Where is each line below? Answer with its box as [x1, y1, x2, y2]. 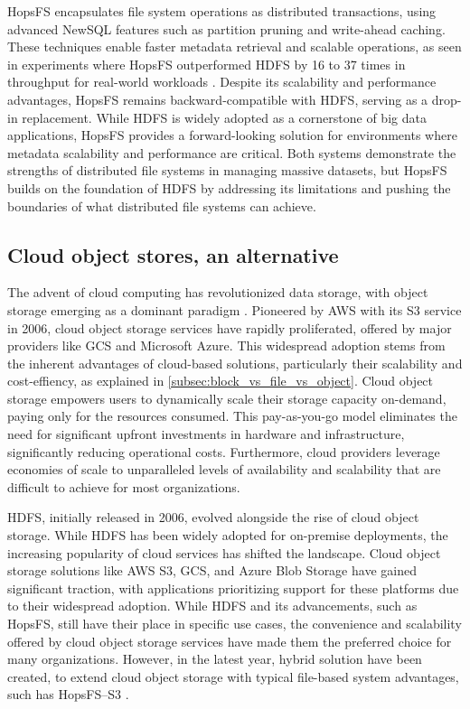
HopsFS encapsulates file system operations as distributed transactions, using [7, 2, 437, 20]
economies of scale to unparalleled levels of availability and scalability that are [7, 460, 441, 479]
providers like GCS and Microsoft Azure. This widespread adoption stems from [7, 336, 446, 355]
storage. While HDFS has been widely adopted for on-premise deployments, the [7, 526, 448, 545]
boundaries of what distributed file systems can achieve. [7, 196, 316, 215]
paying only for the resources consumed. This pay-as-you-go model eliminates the [7, 406, 457, 425]
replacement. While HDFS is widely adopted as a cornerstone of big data [22, 107, 427, 126]
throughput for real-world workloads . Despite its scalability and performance [7, 72, 437, 91]
